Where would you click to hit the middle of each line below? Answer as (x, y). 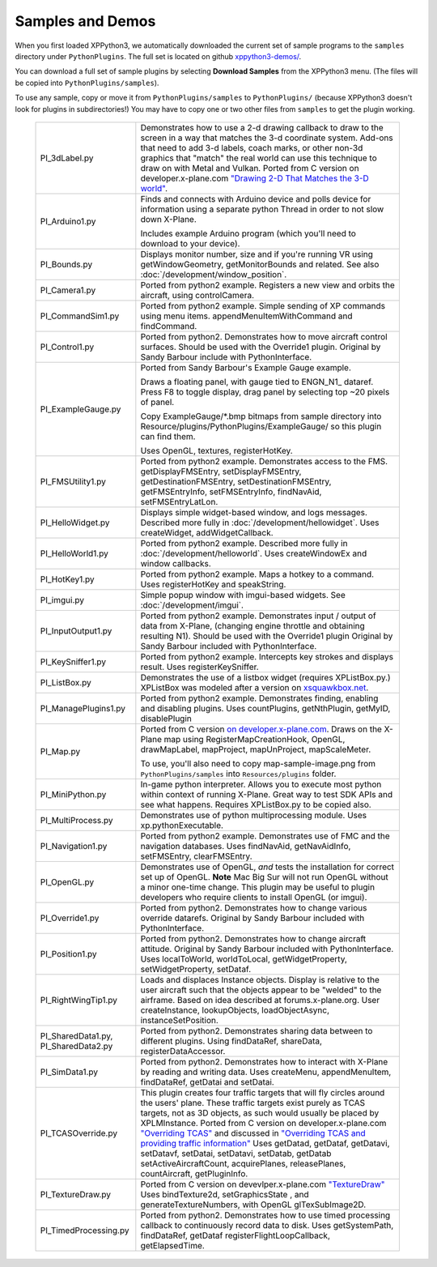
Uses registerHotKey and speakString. (213, 584)
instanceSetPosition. (179, 1020)
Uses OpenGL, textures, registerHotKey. (216, 450)
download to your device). (190, 243)
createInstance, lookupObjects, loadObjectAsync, (235, 1010)
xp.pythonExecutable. (182, 825)
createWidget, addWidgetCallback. (207, 532)
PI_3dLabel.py (67, 158)
